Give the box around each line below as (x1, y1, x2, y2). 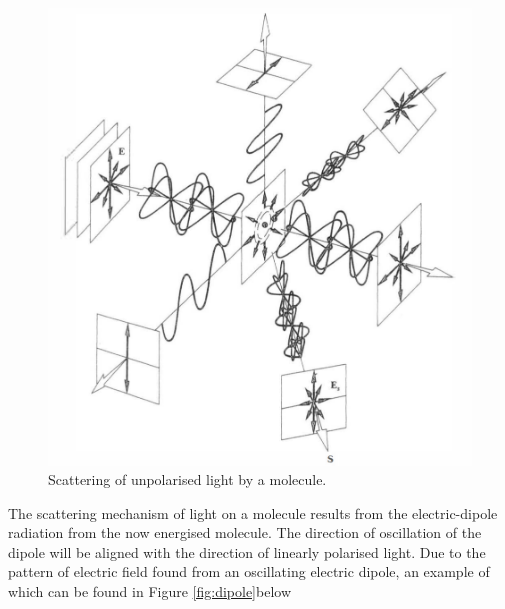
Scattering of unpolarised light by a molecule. (48, 469, 327, 490)
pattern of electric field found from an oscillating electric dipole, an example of (8, 561, 490, 582)
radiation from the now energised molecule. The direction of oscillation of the (8, 522, 482, 543)
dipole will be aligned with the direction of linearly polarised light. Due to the (8, 541, 486, 562)
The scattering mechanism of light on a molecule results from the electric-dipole (8, 502, 498, 523)
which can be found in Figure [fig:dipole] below (8, 581, 292, 602)
